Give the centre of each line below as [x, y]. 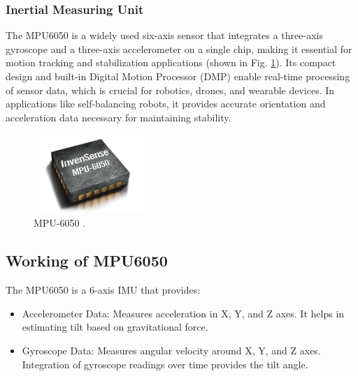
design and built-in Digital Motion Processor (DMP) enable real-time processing [178, 76]
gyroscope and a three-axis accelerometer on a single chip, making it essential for [179, 48]
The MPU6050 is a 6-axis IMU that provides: [103, 290]
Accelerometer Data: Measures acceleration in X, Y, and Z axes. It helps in [183, 313]
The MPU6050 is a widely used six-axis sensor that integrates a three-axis [164, 35]
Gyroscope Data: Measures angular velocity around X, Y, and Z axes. [171, 350]
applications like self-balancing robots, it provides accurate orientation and [166, 104]
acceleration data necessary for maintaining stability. [119, 117]
